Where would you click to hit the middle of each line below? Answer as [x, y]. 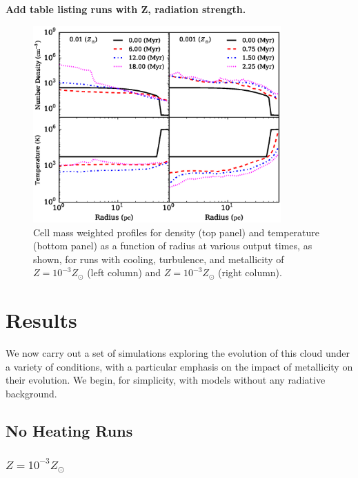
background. [31, 393]
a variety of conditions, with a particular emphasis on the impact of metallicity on [179, 366]
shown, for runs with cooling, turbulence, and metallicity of [159, 259]
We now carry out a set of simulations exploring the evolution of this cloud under [178, 353]
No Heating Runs [69, 430]
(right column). [250, 272]
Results [41, 320]
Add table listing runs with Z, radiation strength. [126, 9]
